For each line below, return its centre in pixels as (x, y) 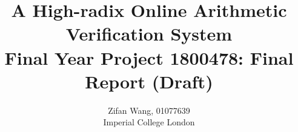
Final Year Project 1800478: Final (149, 57)
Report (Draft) (149, 81)
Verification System (149, 34)
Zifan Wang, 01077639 (149, 110)
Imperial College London (149, 122)
